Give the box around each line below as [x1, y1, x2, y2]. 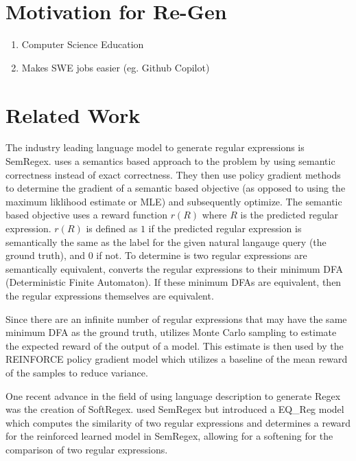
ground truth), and [5, 248, 86, 262]
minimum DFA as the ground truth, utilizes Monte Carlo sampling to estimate [5, 325, 337, 339]
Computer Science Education [21, 37, 144, 52]
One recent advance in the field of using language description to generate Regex [5, 388, 341, 403]
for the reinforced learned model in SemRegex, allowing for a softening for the [5, 429, 333, 443]
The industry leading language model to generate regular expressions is [5, 140, 305, 155]
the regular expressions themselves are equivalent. [5, 288, 214, 302]
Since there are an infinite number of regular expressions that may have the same [5, 311, 347, 326]
